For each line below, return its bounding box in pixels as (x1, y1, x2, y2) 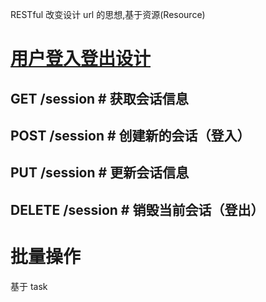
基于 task (10, 280, 48, 292)
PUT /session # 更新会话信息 (10, 164, 190, 182)
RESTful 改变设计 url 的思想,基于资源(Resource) (10, 9, 206, 20)
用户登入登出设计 (10, 48, 152, 70)
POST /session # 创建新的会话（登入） (10, 127, 251, 144)
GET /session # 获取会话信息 (10, 90, 189, 107)
